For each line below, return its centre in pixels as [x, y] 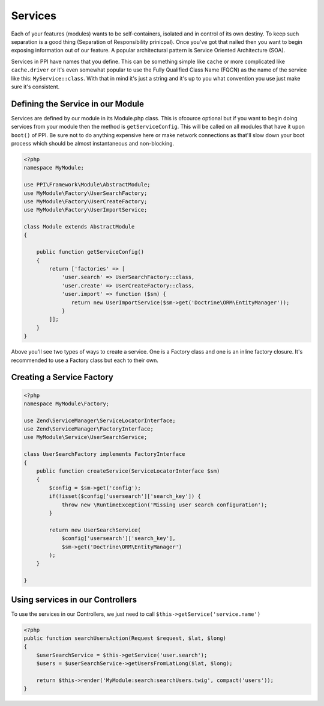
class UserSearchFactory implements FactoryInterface [104, 454]
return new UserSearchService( [95, 530]
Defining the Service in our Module [77, 104]
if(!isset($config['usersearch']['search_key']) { [125, 496]
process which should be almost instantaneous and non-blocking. [93, 143]
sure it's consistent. [35, 87]
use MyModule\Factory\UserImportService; [85, 210]
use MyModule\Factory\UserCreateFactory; [85, 201]
